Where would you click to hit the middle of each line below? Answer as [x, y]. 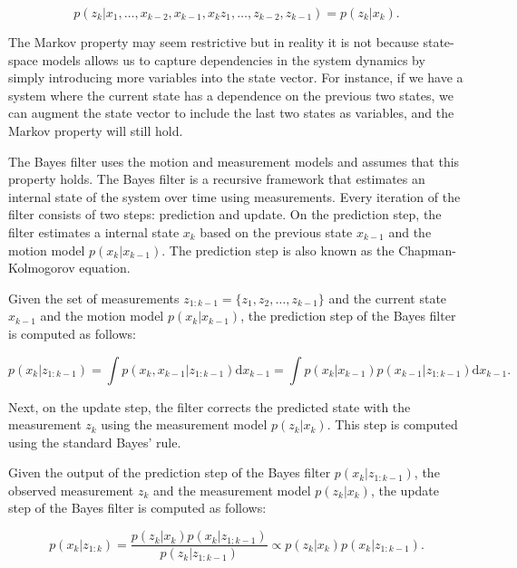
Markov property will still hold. [96, 130]
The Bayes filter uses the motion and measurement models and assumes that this [234, 161]
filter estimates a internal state [94, 231]
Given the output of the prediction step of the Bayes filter [170, 472]
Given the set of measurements [94, 298]
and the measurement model [232, 490]
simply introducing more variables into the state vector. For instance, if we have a [236, 77]
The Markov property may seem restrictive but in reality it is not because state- [231, 42]
